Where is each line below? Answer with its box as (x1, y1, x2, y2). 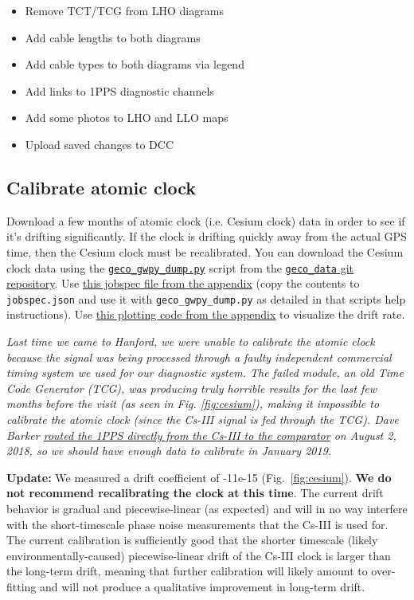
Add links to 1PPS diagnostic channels (25, 82, 214, 99)
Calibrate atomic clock (6, 175, 196, 199)
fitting (6, 578, 37, 594)
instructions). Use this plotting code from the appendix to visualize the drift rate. (6, 306, 405, 323)
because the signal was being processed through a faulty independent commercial (6, 348, 392, 365)
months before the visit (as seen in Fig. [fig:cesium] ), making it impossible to (6, 395, 380, 412)
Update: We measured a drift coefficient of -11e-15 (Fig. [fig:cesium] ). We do (6, 469, 392, 485)
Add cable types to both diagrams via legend (25, 56, 244, 73)
